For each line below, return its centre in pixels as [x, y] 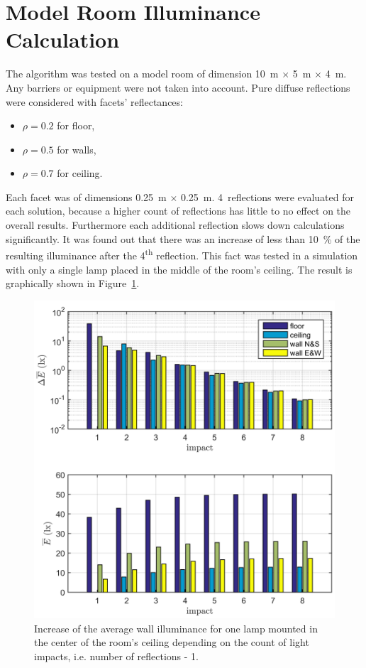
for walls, [77, 149]
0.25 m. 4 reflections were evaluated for [267, 196]
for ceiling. [80, 173]
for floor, [76, 125]
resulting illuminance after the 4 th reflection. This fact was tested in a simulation [182, 254]
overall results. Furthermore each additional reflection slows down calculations [175, 225]
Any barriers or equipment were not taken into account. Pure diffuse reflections [178, 87]
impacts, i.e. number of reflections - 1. [116, 656]
